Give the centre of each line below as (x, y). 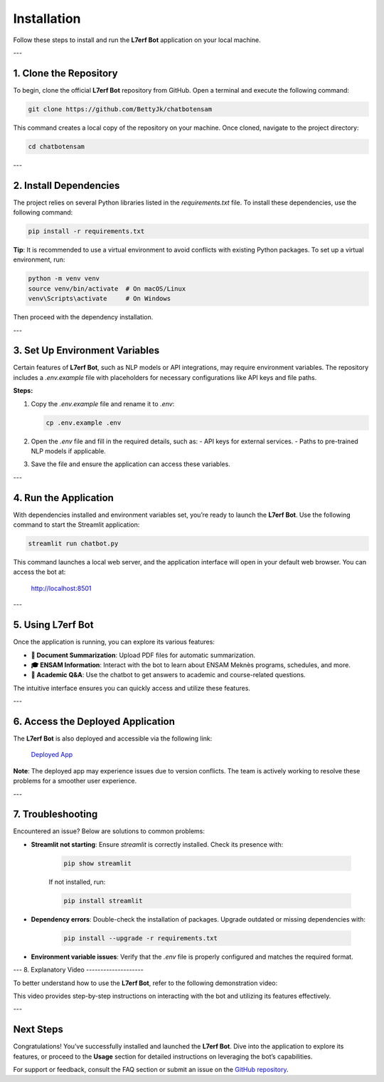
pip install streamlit (103, 901)
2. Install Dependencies (66, 185)
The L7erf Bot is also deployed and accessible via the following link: (113, 738)
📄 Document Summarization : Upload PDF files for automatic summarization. (143, 655)
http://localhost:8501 (61, 588)
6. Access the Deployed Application (94, 721)
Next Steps (38, 1030)
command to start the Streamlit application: (76, 525)
